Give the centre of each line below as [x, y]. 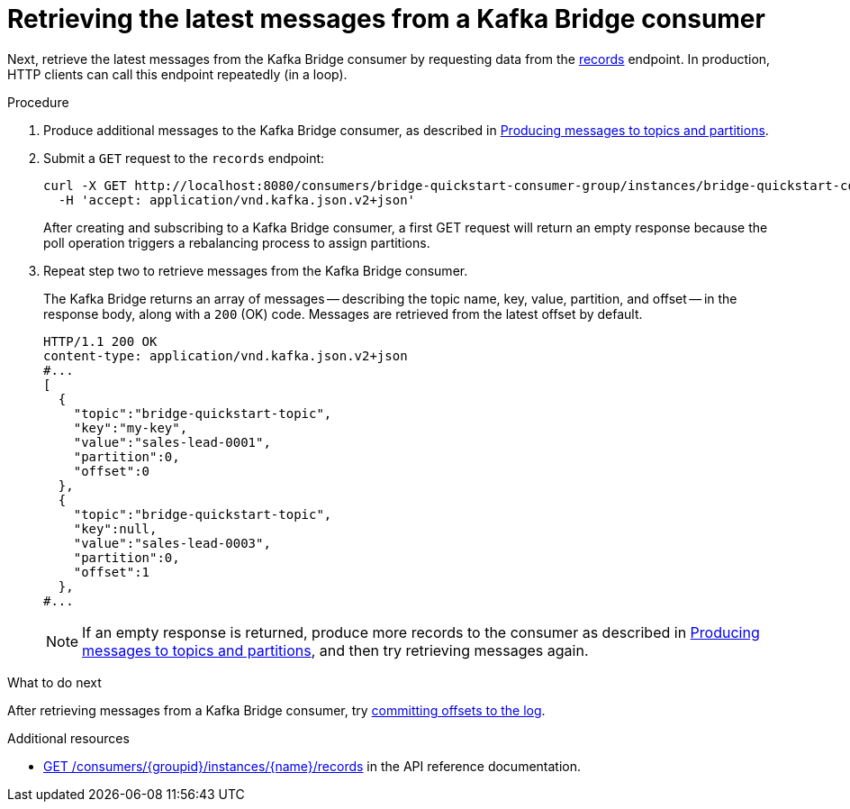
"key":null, [115, 528]
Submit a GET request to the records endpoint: [184, 158]
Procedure [38, 102]
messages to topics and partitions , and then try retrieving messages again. [335, 650]
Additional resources [68, 738]
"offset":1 [112, 572]
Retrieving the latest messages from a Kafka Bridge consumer [386, 19]
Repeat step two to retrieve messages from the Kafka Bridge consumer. [256, 270]
